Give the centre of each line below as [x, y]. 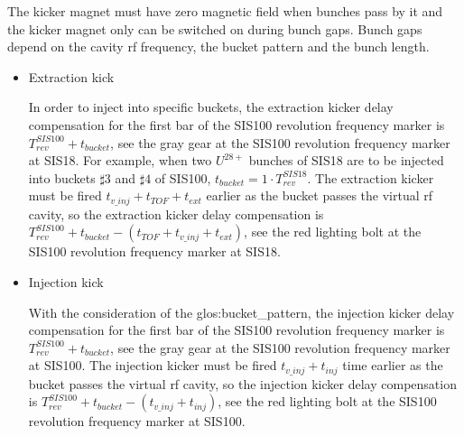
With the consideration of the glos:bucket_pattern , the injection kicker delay [241, 312]
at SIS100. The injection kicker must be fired [153, 365]
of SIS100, [183, 177]
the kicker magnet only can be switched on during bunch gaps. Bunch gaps [215, 28]
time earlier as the [393, 365]
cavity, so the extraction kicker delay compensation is [176, 213]
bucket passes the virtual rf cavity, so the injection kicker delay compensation [242, 383]
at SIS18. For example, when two [120, 160]
